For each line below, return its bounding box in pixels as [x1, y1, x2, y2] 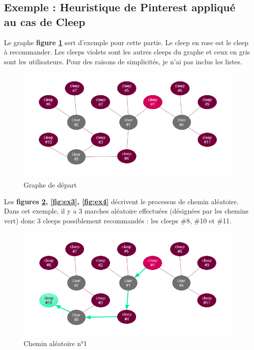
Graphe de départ [24, 179, 77, 189]
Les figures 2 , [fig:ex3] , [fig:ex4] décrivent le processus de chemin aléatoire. [4, 196, 239, 206]
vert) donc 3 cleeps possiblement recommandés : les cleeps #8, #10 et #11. [4, 215, 232, 225]
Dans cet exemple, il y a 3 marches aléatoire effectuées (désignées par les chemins [4, 206, 249, 216]
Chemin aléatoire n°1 [24, 338, 87, 348]
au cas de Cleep [4, 14, 85, 29]
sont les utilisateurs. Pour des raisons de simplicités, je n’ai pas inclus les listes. [4, 56, 242, 66]
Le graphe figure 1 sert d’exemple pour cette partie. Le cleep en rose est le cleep [4, 37, 249, 47]
